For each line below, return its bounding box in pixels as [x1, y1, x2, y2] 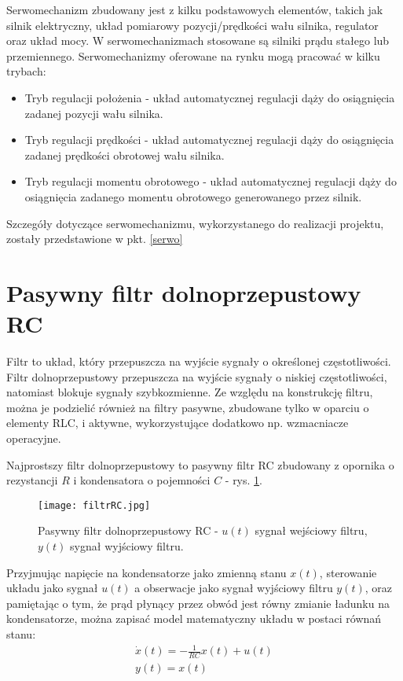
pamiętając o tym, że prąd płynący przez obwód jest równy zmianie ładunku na [6, 594, 390, 611]
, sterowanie [319, 564, 377, 580]
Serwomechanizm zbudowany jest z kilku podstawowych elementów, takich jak [6, 2, 383, 17]
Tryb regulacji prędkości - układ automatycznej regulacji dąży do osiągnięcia [24, 131, 394, 148]
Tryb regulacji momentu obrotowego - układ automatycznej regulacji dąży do [24, 173, 397, 190]
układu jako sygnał [6, 580, 98, 596]
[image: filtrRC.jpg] [38, 499, 151, 511]
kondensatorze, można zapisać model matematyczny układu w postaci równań [6, 610, 382, 627]
